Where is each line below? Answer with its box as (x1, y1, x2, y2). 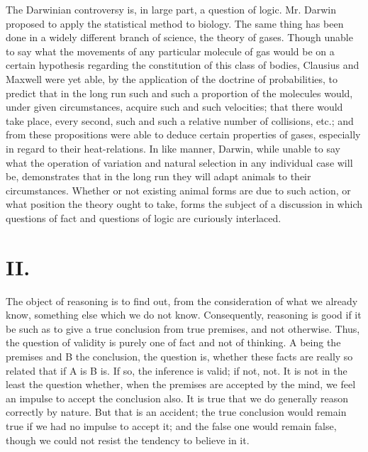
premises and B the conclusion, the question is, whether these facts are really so (6, 349, 353, 363)
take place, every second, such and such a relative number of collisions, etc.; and (6, 113, 354, 128)
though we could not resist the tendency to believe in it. (6, 432, 250, 447)
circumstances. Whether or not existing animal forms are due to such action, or (6, 182, 351, 197)
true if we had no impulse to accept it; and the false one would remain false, (6, 418, 337, 433)
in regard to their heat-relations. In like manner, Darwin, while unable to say (6, 140, 340, 155)
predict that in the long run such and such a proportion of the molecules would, (6, 85, 353, 100)
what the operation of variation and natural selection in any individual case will (6, 155, 353, 170)
